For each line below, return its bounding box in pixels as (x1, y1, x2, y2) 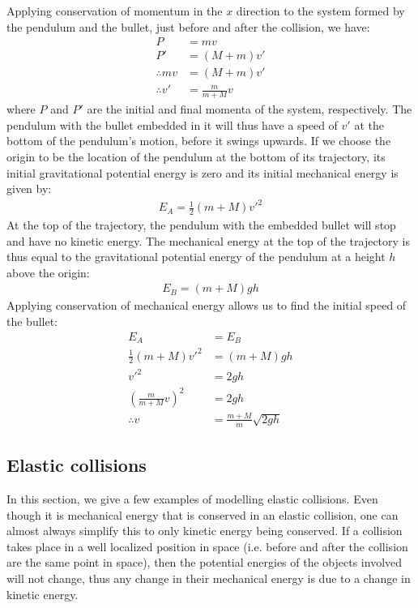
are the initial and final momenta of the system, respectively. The (87, 101, 412, 118)
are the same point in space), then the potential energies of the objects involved (6, 554, 403, 571)
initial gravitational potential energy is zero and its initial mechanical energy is (6, 164, 399, 181)
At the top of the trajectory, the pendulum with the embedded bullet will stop (6, 216, 396, 233)
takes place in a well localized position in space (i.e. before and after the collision (6, 537, 408, 554)
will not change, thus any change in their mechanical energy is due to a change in (6, 569, 411, 586)
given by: (6, 180, 52, 197)
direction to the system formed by (236, 2, 405, 19)
